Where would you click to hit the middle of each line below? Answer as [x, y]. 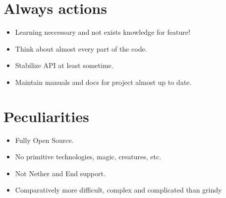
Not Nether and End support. [60, 173]
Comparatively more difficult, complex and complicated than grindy [118, 190]
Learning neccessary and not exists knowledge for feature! [103, 32]
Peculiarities [46, 116]
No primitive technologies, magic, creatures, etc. [88, 157]
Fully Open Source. [44, 140]
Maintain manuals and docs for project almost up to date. [103, 82]
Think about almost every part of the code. [81, 48]
